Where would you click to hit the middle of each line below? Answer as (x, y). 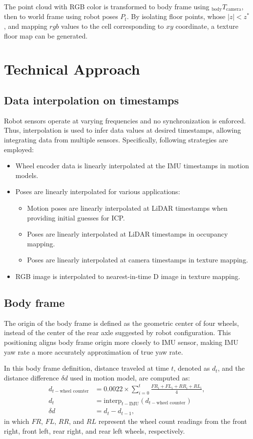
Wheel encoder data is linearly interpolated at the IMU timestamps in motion (132, 166)
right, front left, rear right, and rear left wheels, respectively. (95, 430)
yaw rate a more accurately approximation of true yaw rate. (94, 351)
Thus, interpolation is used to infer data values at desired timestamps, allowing (123, 130)
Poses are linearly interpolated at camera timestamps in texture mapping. (137, 260)
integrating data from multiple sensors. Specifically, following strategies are (116, 140)
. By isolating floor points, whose (176, 16)
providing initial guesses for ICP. (76, 217)
